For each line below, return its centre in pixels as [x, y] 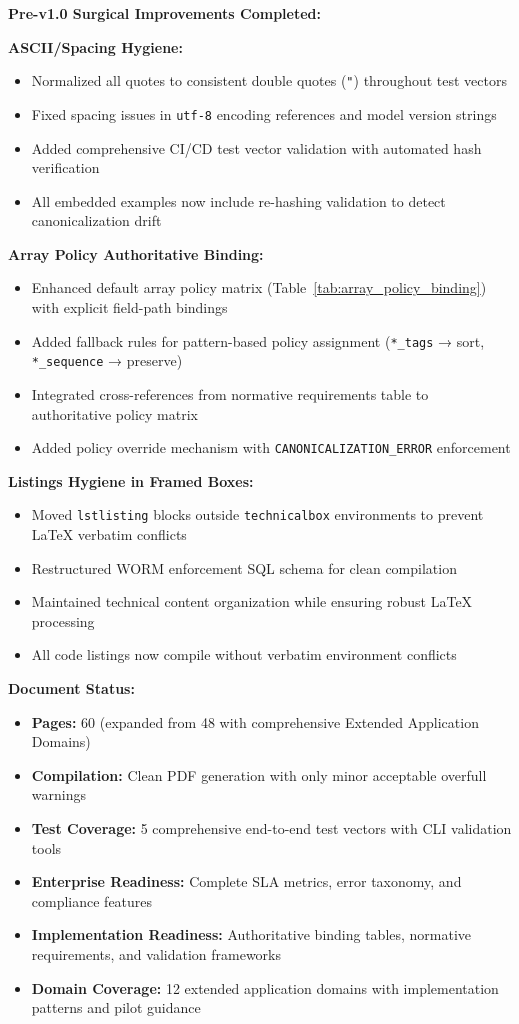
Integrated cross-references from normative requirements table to [230, 393]
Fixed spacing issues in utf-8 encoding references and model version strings [264, 113]
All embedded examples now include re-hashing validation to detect [238, 200]
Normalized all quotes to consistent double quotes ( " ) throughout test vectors [269, 80]
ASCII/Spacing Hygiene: [95, 46]
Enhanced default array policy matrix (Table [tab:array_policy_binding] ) [259, 287]
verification [65, 167]
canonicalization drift [96, 220]
